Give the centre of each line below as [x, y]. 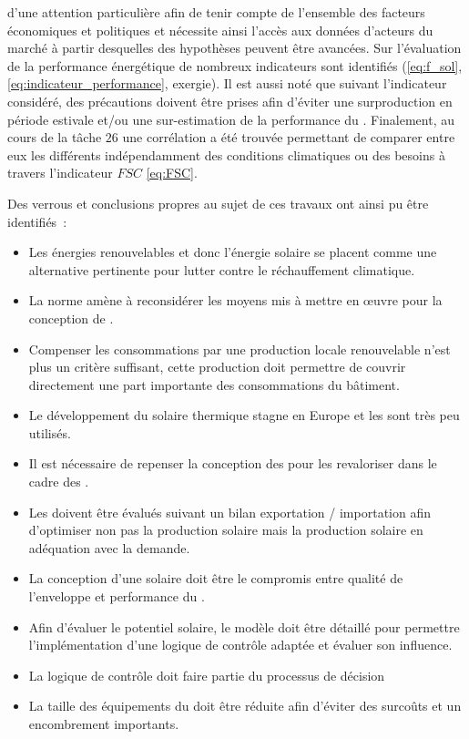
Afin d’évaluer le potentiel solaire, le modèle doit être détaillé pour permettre [244, 626]
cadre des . [59, 482]
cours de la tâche [55, 137]
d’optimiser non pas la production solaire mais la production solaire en [226, 530]
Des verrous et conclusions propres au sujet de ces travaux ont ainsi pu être [218, 203]
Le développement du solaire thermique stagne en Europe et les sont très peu [244, 415]
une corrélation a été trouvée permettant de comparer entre [289, 137]
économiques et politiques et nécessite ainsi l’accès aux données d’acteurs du [220, 30]
